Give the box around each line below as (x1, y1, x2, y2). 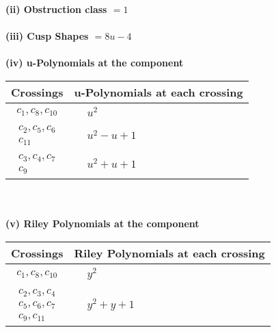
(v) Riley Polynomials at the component (5, 216, 199, 231)
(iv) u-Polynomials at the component (5, 55, 184, 70)
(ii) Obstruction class (5, 2, 107, 16)
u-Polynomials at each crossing (74, 84, 243, 100)
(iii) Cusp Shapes (5, 29, 89, 43)
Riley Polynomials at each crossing (74, 244, 265, 261)
